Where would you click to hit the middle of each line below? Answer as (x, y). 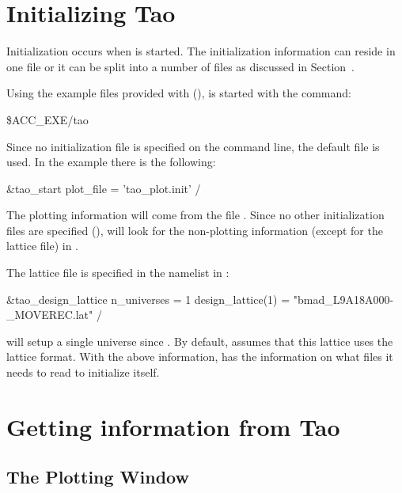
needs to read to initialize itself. (83, 372)
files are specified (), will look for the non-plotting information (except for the (195, 230)
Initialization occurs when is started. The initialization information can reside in (201, 51)
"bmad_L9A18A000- (343, 299)
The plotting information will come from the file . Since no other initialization (195, 215)
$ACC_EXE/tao (47, 119)
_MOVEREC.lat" (50, 315)
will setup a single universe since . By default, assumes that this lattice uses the (200, 341)
